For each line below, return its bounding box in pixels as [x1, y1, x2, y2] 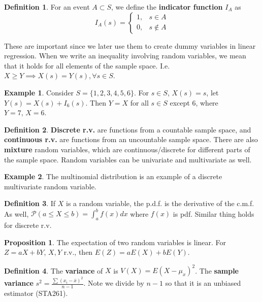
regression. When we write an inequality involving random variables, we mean [4, 50, 246, 61]
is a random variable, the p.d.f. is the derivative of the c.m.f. [66, 198, 254, 209]
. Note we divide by [83, 278, 144, 288]
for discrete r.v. [4, 220, 52, 230]
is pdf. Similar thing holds [173, 208, 254, 219]
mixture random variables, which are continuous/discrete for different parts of [4, 144, 250, 154]
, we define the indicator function [111, 2, 223, 12]
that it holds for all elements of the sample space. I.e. [4, 60, 170, 71]
